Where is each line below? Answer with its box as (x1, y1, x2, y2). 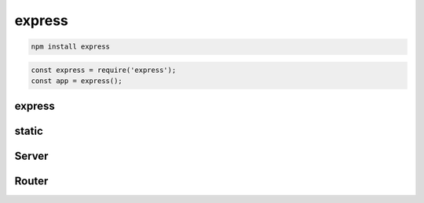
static (14, 124, 43, 137)
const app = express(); (31, 77, 123, 85)
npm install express (31, 42, 110, 51)
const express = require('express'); (31, 65, 177, 74)
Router (14, 174, 49, 187)
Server (14, 149, 49, 162)
